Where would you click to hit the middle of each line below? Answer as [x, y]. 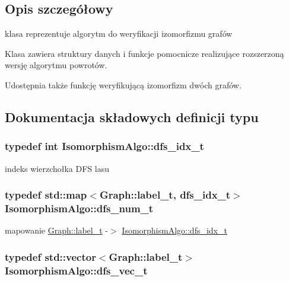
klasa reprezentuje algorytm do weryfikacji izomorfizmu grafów [119, 33]
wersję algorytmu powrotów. [56, 65]
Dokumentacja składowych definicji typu [132, 116]
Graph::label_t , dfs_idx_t [165, 195]
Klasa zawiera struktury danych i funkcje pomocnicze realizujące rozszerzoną [144, 53]
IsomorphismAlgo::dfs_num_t [79, 208]
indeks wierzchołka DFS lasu [57, 168]
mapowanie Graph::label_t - [56, 230]
